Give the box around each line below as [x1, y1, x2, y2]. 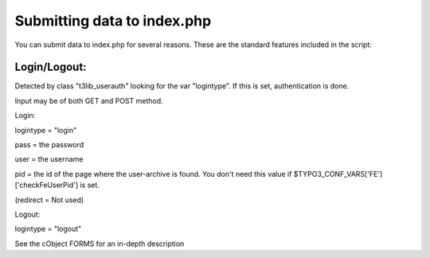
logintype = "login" [14, 125, 77, 135]
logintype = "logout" [14, 224, 82, 234]
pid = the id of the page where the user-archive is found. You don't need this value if [14, 169, 292, 178]
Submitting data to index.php [14, 12, 212, 29]
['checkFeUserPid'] [14, 180, 79, 190]
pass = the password [14, 140, 84, 150]
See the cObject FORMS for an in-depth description [14, 239, 185, 248]
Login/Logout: [14, 61, 87, 74]
